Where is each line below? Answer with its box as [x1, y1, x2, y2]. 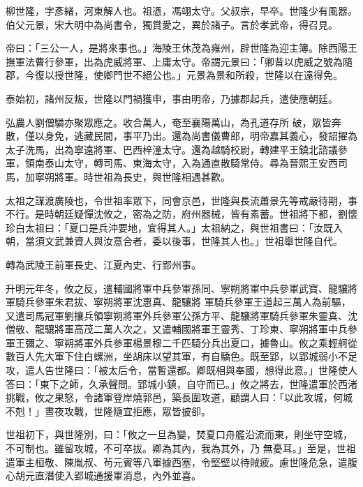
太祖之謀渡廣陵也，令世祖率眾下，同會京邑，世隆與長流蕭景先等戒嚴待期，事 [6, 193, 357, 207]
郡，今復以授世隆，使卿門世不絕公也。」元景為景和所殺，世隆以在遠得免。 [6, 68, 343, 82]
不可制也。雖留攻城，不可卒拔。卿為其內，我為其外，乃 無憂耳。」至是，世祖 [6, 441, 356, 456]
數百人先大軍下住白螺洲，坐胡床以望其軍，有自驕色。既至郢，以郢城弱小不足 [6, 349, 357, 364]
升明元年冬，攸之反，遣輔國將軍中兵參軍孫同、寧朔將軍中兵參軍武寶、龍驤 [6, 280, 348, 295]
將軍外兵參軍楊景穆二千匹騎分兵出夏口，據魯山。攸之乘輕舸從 [73, 335, 357, 350]
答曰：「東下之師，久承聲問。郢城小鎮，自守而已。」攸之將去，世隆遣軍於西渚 [6, 376, 357, 391]
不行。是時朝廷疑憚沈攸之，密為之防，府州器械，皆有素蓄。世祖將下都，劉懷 [6, 207, 357, 221]
